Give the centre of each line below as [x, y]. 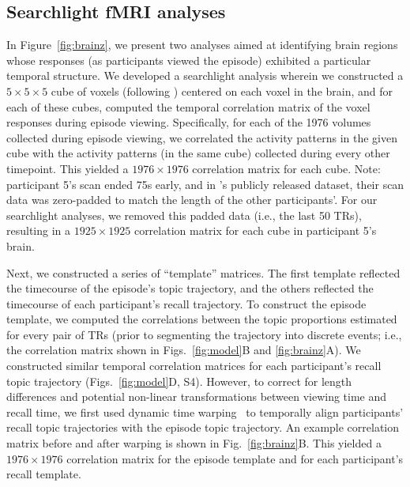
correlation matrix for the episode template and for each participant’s [235, 458]
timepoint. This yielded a [68, 168]
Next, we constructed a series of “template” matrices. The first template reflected [203, 272]
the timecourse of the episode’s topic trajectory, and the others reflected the [190, 288]
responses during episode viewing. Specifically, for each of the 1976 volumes [189, 122]
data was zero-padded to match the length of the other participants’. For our [192, 200]
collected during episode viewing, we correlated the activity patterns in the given [202, 137]
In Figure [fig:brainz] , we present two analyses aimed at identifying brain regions [202, 45]
